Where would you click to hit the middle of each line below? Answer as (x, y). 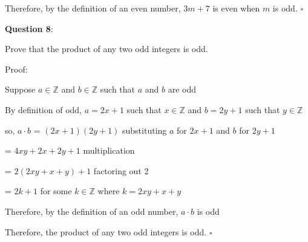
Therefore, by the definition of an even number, (93, 8)
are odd (182, 89)
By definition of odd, (44, 109)
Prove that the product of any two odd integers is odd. (106, 49)
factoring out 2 (121, 170)
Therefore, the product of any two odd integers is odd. (106, 231)
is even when (236, 8)
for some (56, 191)
